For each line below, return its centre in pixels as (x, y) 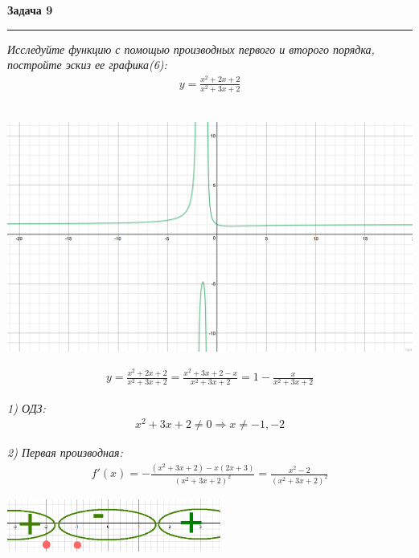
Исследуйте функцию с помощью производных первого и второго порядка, (191, 49)
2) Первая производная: (65, 452)
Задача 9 (30, 10)
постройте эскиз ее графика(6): (87, 65)
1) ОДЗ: (27, 407)
